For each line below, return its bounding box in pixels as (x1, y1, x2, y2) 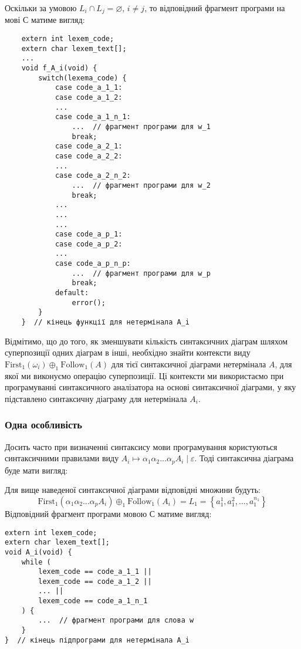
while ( (21, 557, 51, 566)
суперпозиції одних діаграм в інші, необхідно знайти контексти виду (5, 346, 251, 359)
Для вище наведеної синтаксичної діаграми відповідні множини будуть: (5, 484, 261, 496)
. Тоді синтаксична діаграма (194, 452, 294, 464)
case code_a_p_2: (55, 239, 123, 248)
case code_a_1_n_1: (55, 113, 131, 121)
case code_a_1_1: (55, 83, 123, 92)
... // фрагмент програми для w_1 (72, 122, 211, 131)
